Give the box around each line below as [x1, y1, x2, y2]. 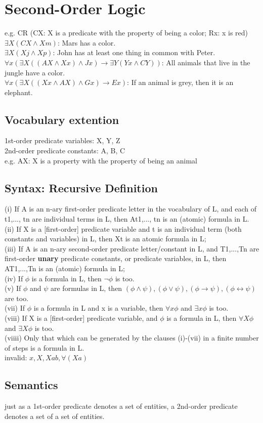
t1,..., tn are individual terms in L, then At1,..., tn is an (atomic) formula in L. [5, 214, 249, 224]
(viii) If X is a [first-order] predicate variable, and [5, 313, 158, 323]
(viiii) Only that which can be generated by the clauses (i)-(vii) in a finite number [5, 332, 259, 343]
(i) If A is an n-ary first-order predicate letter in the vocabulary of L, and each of [5, 203, 257, 214]
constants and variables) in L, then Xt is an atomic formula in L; [5, 233, 206, 244]
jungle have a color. [5, 67, 65, 77]
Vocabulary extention [5, 111, 119, 127]
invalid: [5, 352, 27, 363]
